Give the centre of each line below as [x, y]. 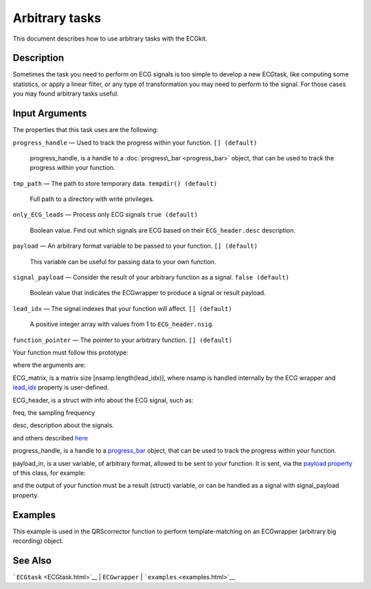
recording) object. [38, 541]
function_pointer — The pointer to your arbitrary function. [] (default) [123, 340]
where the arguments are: [49, 365]
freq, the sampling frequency [54, 412]
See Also [32, 560]
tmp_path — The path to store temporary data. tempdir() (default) [115, 183]
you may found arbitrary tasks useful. [66, 94]
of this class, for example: [49, 473]
